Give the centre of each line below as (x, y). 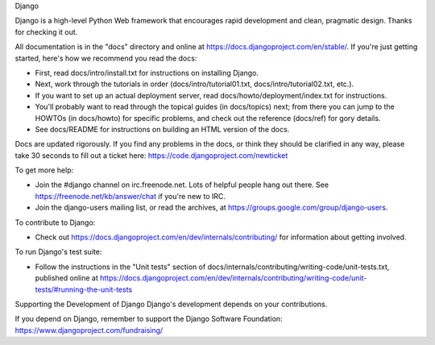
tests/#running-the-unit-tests (84, 289)
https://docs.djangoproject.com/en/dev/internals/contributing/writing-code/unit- (233, 278)
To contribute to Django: (55, 222)
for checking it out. (46, 31)
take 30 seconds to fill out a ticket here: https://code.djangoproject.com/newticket (151, 155)
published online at (66, 278)
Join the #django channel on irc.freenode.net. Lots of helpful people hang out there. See (182, 185)
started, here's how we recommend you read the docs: (106, 58)
